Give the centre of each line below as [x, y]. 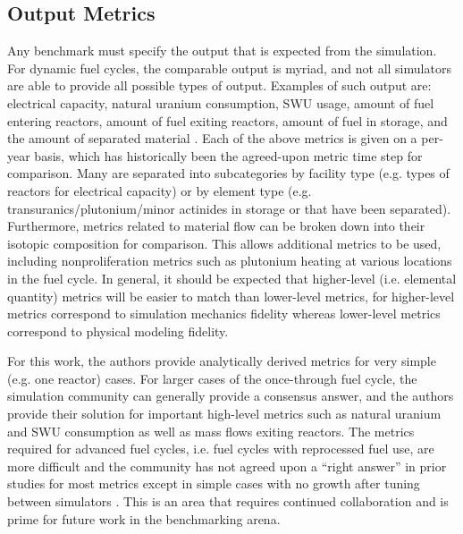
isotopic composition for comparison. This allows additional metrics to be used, [224, 243]
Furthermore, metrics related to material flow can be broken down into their [216, 226]
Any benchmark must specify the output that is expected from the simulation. [222, 51]
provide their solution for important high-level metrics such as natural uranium [224, 414]
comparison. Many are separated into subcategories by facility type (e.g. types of [228, 173]
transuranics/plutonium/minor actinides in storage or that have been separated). [229, 208]
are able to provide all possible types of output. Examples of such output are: [219, 85]
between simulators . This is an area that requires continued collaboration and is [228, 501]
